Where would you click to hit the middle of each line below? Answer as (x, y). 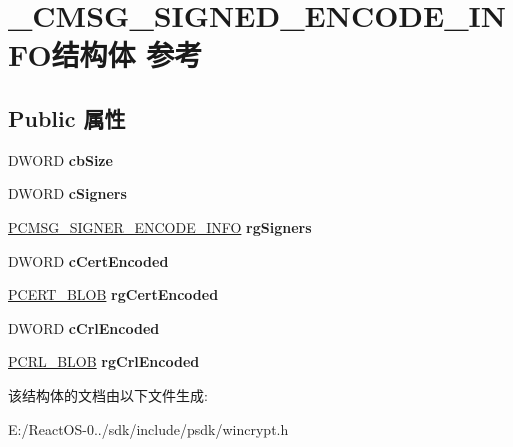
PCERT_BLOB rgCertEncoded (113, 294)
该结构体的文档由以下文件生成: (108, 394)
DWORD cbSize (60, 159)
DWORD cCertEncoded (88, 260)
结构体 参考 (127, 54)
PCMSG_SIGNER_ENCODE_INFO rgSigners (160, 226)
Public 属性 (67, 117)
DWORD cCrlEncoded (84, 327)
